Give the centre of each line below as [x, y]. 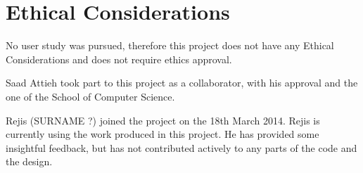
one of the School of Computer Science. [90, 96]
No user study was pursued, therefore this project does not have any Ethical [170, 45]
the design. [29, 161]
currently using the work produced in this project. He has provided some [163, 134]
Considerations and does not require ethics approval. [119, 59]
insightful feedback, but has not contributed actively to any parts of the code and [181, 147]
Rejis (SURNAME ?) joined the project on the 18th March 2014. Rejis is [163, 120]
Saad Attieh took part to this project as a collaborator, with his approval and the [182, 83]
